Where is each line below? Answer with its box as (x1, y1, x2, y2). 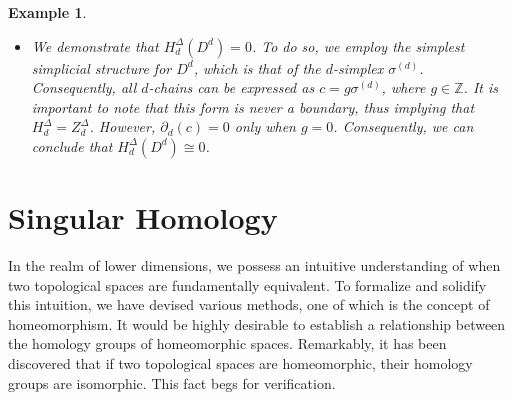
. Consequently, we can (333, 116, 474, 137)
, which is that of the (193, 57, 321, 78)
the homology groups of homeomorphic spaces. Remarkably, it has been (8, 333, 447, 354)
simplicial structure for (31, 57, 172, 78)
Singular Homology (8, 197, 278, 238)
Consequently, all (31, 77, 137, 98)
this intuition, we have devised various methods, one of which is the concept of (8, 294, 490, 315)
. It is (463, 77, 498, 98)
